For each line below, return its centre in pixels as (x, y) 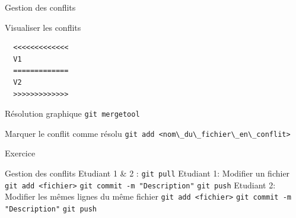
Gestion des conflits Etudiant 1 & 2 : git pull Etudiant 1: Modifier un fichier (147, 173)
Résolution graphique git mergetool (72, 113)
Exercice (20, 153)
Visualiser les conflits (43, 27)
